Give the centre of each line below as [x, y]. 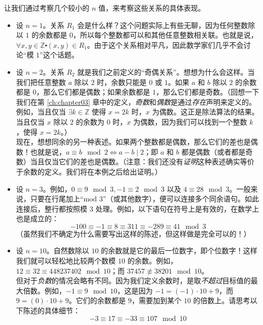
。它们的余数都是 [97, 300]
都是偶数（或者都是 [213, 151]
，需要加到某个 [157, 300]
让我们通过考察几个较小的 [47, 8]
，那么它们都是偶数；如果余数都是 [93, 92]
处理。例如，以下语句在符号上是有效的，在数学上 [177, 208]
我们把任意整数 [41, 82]
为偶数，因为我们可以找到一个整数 [190, 121]
